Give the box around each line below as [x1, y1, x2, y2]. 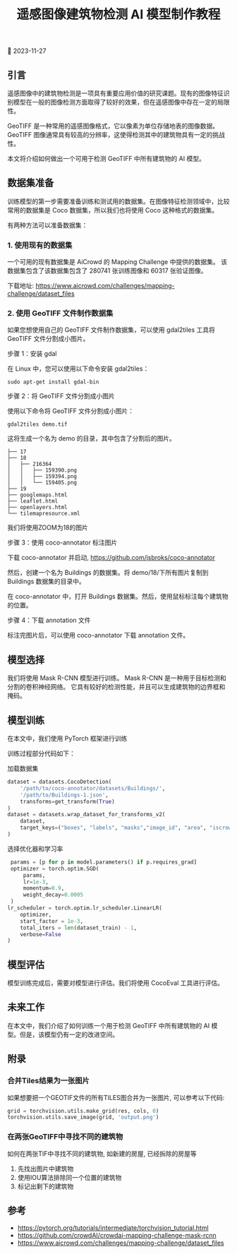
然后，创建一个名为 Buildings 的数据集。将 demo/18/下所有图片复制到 [7, 568, 209, 577]
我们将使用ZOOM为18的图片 [7, 523, 88, 532]
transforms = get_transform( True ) [20, 798, 115, 805]
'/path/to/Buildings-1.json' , [20, 792, 109, 799]
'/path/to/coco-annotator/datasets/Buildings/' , [20, 784, 166, 792]
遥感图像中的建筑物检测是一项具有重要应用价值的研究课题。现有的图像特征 [7, 89, 224, 97]
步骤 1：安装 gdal [7, 350, 57, 358]
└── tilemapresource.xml [7, 510, 80, 518]
